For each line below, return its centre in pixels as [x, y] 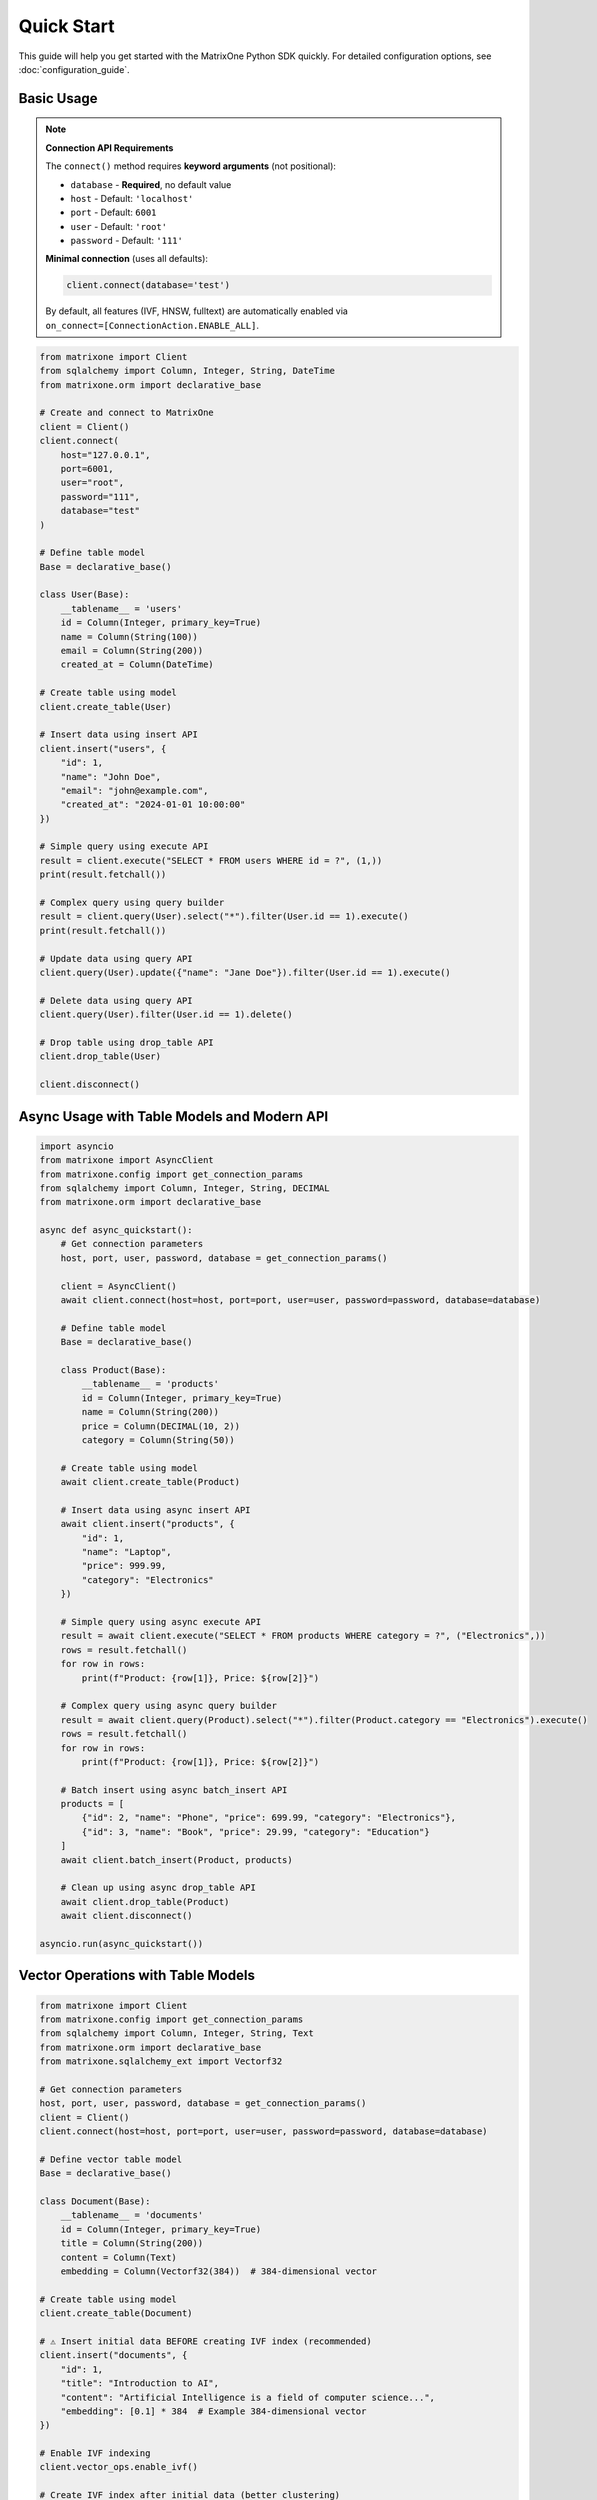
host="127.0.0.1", [105, 454]
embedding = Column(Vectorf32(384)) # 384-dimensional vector [219, 2271]
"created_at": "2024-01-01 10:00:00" [153, 804]
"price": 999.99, [124, 1566]
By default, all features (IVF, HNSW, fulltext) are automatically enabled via [197, 311]
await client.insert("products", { [147, 1524]
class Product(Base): [113, 1369]
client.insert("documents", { [113, 2355]
